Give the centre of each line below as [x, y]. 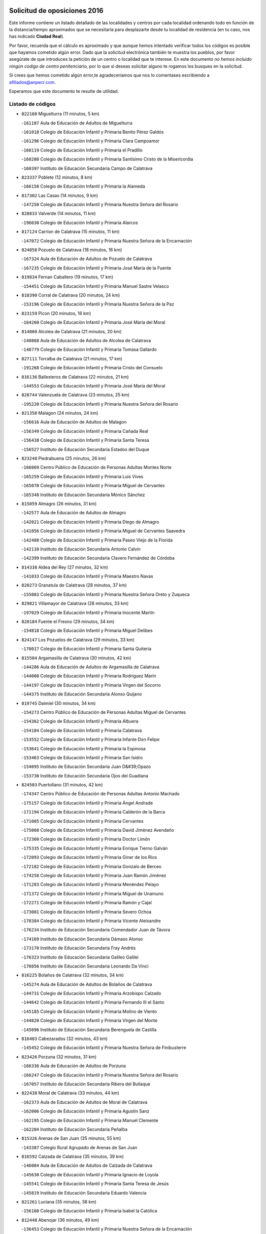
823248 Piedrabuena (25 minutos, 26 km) [64, 459]
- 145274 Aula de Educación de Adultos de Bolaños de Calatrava [87, 984]
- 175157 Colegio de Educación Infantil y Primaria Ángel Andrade [87, 803]
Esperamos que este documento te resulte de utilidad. [64, 91]
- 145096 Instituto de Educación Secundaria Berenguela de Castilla [89, 1030]
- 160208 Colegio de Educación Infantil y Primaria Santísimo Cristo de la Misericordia [107, 159]
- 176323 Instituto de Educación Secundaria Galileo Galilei [80, 957]
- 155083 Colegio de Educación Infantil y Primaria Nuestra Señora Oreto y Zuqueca [105, 594]
